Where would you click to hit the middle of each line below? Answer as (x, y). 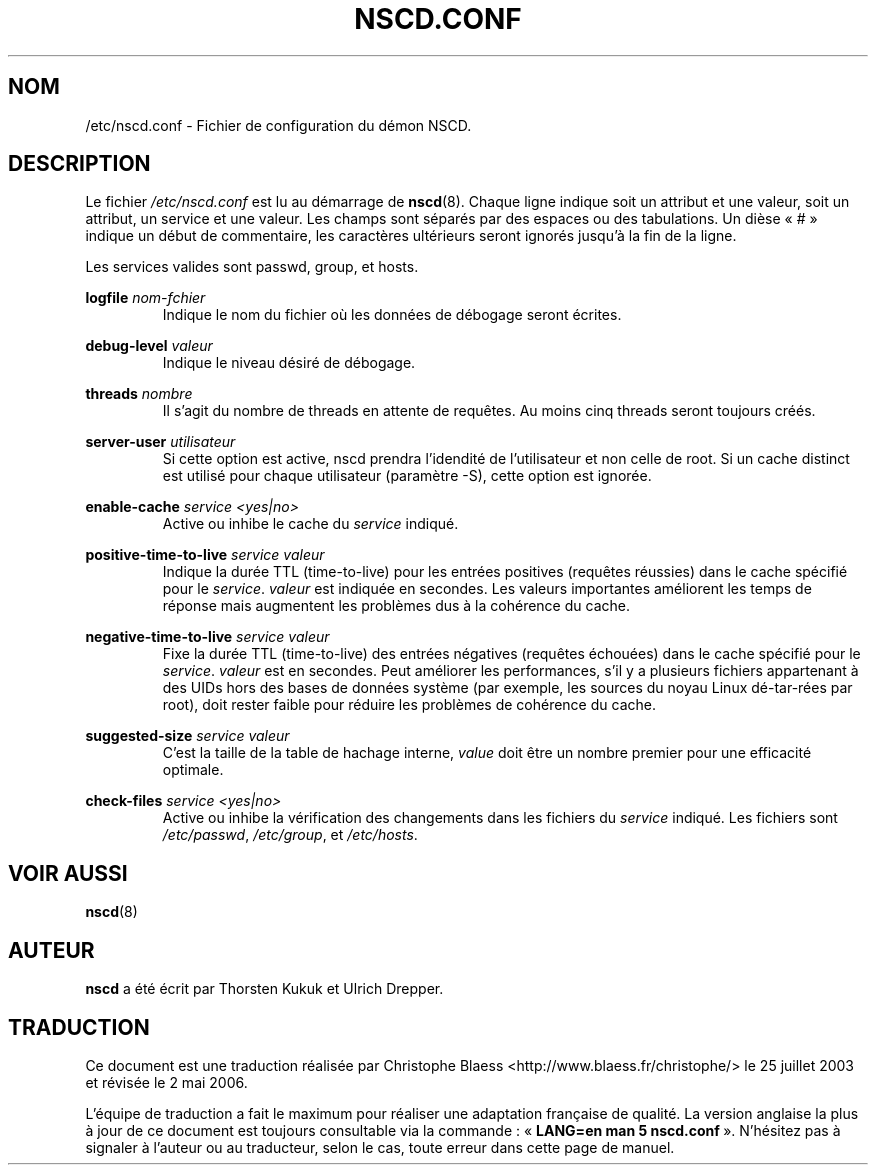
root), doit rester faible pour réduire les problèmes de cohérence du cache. (409, 705)
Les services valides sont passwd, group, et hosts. (252, 267)
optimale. (193, 770)
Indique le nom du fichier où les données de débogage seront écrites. (392, 315)
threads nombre (139, 394)
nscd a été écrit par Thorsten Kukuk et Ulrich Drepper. (264, 989)
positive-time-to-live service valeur (205, 555)
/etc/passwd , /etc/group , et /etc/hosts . (290, 835)
